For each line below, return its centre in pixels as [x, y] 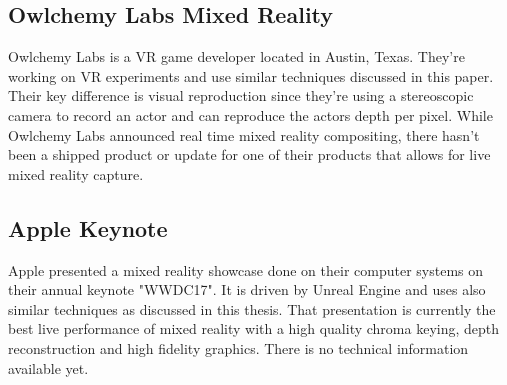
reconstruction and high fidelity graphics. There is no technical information [238, 347]
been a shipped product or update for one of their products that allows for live [249, 154]
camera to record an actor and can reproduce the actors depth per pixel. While [250, 114]
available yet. [48, 367]
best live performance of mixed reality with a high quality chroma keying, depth [254, 328]
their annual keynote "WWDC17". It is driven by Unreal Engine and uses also [247, 289]
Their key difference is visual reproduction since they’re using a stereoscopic [241, 95]
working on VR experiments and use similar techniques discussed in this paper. [251, 75]
